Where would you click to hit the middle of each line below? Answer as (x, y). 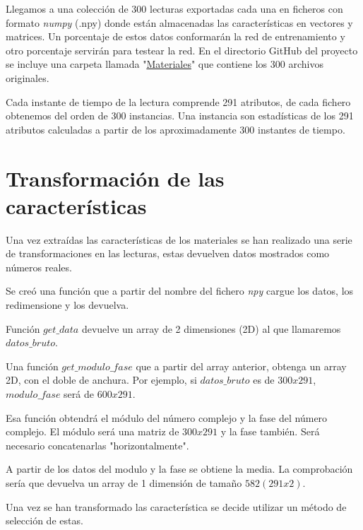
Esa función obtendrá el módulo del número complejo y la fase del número (167, 417)
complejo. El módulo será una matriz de (93, 431)
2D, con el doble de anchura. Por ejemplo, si (101, 380)
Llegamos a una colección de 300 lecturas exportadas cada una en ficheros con (174, 8)
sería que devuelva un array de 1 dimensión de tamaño (124, 482)
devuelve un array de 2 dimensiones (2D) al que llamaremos (211, 328)
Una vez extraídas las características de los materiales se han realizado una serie (179, 239)
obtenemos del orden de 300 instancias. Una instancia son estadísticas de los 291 (180, 116)
